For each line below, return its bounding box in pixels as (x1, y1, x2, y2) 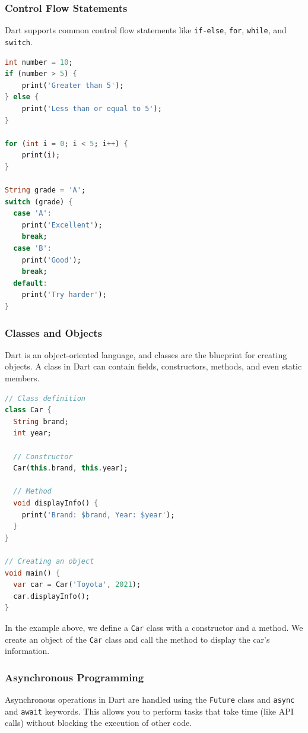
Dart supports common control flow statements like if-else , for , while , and (5, 24, 287, 36)
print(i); (21, 151, 61, 160)
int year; (13, 429, 52, 438)
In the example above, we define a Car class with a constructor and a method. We (5, 621, 303, 633)
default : (13, 279, 47, 287)
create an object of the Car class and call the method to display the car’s (5, 633, 270, 645)
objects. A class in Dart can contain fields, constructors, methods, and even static (5, 360, 302, 372)
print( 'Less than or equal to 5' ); (21, 104, 162, 113)
